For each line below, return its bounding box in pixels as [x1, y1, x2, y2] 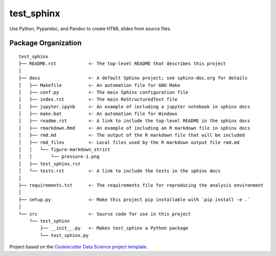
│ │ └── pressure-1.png [18, 154, 100, 159]
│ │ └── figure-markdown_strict [18, 147, 110, 153]
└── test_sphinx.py [40, 232, 89, 238]
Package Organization [9, 39, 82, 48]
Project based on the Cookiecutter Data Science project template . [9, 244, 148, 250]
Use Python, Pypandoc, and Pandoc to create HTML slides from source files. [9, 26, 171, 32]
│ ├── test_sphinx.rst [18, 161, 81, 167]
